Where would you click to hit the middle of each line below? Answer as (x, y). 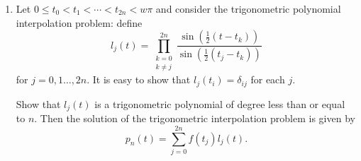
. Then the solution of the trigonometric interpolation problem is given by (195, 118)
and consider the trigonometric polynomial (248, 8)
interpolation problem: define (79, 22)
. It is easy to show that (139, 79)
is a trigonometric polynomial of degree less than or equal (220, 103)
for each (268, 79)
